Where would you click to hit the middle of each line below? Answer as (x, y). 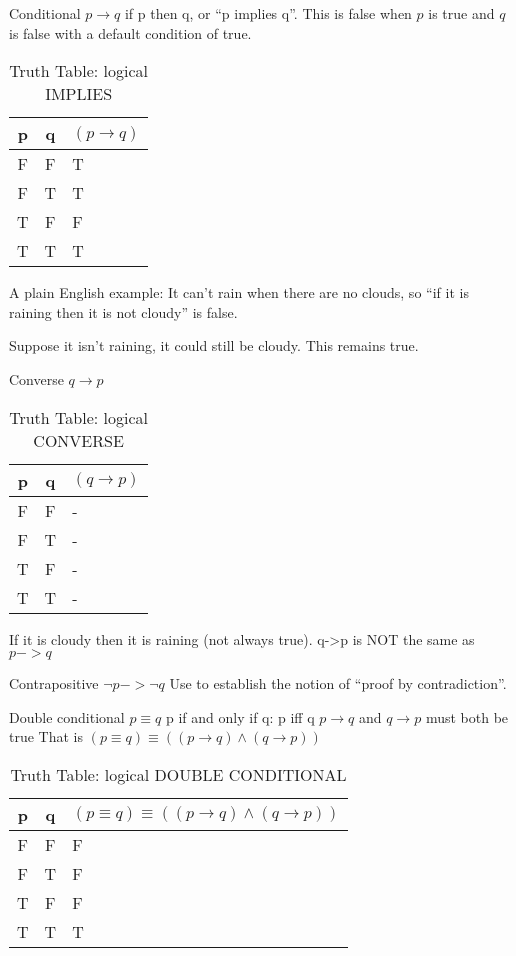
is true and (461, 13)
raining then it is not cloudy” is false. (123, 311)
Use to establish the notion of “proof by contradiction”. (338, 683)
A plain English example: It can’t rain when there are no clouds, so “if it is (239, 292)
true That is (46, 736)
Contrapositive (54, 683)
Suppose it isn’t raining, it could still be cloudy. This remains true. (214, 345)
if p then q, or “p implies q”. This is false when (268, 13)
